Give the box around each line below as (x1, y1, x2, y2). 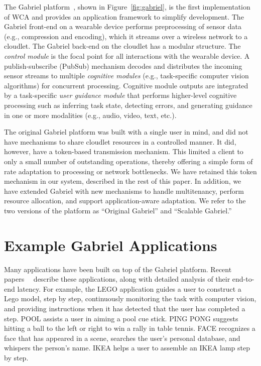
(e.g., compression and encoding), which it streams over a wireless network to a (4, 31, 248, 41)
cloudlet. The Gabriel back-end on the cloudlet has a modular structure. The (4, 41, 241, 51)
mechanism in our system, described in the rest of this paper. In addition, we (4, 176, 241, 186)
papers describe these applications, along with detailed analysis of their (4, 274, 230, 284)
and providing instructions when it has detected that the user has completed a (4, 303, 245, 313)
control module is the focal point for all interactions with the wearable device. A (4, 50, 250, 61)
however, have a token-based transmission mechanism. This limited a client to (4, 146, 243, 157)
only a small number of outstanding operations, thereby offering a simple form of (4, 156, 253, 166)
